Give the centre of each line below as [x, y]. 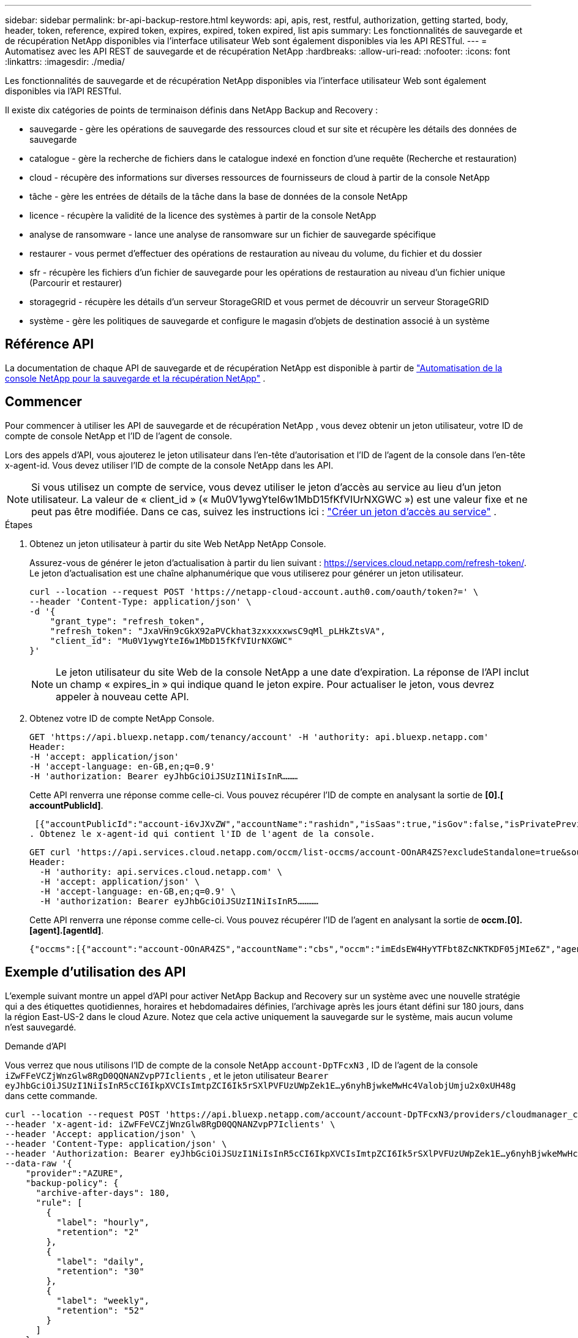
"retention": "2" [98, 1232]
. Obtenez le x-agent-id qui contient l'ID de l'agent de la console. [202, 833]
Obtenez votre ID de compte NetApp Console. [122, 718]
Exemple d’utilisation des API [96, 972]
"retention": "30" [100, 1271]
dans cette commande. [51, 1095]
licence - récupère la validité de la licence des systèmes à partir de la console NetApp [203, 215]
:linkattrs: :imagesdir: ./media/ [65, 62]
